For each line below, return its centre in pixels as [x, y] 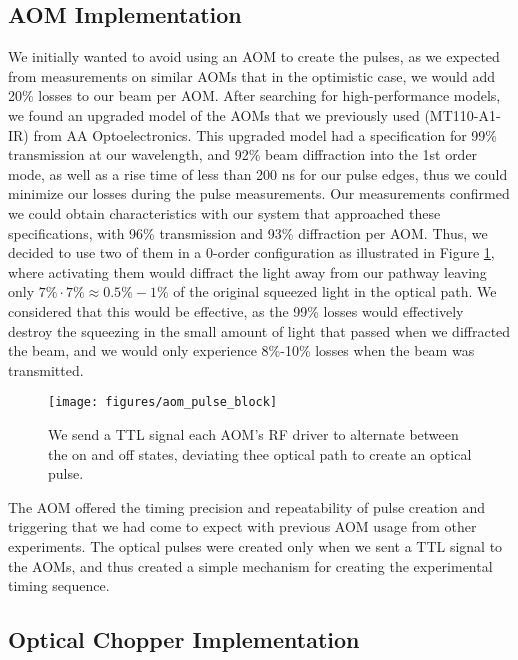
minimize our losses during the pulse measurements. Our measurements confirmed [259, 193]
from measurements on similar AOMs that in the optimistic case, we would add [252, 75]
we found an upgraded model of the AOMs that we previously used [214, 114]
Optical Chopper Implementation [184, 639]
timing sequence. [59, 585]
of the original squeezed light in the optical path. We [335, 291]
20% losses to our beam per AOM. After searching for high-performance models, [254, 95]
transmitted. [46, 369]
